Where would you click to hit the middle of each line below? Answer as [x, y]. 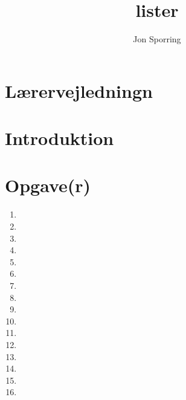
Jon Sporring [157, 39]
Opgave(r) [48, 185]
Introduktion [59, 138]
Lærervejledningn [79, 90]
